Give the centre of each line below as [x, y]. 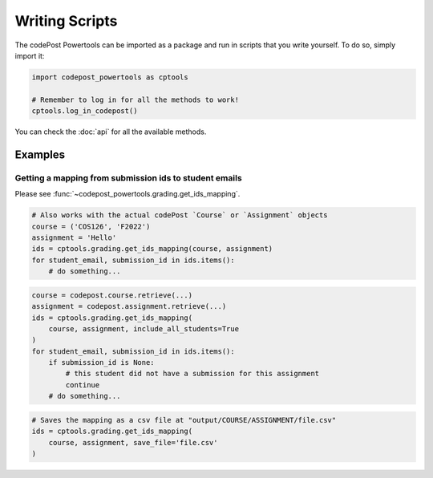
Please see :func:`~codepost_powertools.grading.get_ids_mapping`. [127, 194]
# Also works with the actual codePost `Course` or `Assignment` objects [180, 215]
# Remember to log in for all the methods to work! [136, 99]
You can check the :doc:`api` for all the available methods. [111, 132]
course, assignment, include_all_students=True [144, 328]
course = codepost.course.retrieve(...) [112, 295]
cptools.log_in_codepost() [85, 111]
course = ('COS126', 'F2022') [91, 226]
